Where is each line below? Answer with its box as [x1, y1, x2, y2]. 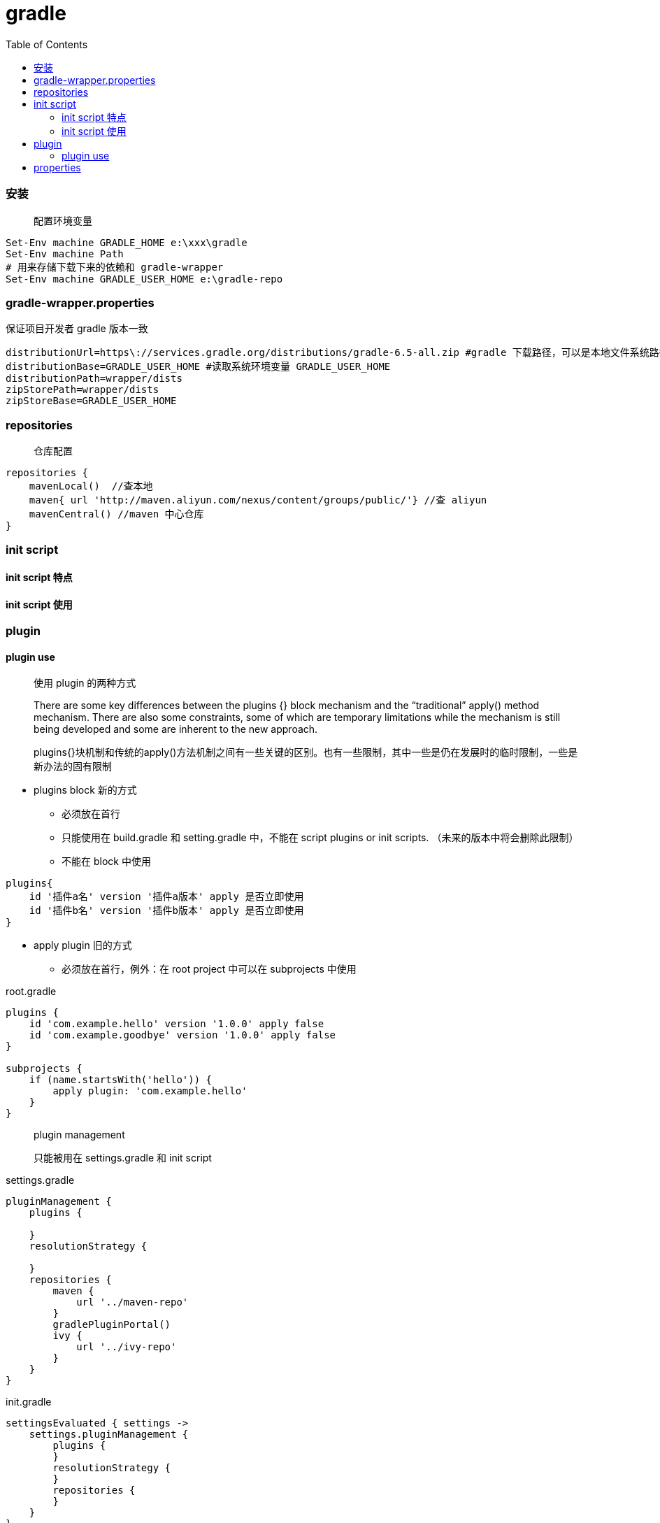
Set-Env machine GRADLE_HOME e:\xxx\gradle [6, 236, 247, 248]
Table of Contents [6, 38, 88, 50]
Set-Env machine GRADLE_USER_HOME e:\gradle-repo [6, 273, 283, 285]
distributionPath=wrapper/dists [6, 373, 182, 385]
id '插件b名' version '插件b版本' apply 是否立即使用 [29, 905, 304, 917]
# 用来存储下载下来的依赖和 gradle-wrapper [6, 261, 224, 273]
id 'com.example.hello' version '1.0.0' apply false [29, 1018, 324, 1030]
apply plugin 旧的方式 [34, 939, 132, 952]
